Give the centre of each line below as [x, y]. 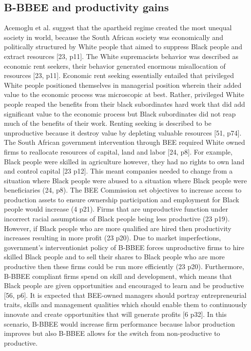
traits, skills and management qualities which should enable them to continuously [125, 304]
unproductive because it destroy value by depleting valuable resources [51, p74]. [123, 132]
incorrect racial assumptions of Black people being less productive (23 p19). [117, 219]
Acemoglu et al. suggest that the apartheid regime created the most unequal [118, 28]
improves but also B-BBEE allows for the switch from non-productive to [112, 333]
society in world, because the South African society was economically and [114, 37]
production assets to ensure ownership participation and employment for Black [122, 199]
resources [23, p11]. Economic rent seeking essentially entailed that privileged [119, 75]
